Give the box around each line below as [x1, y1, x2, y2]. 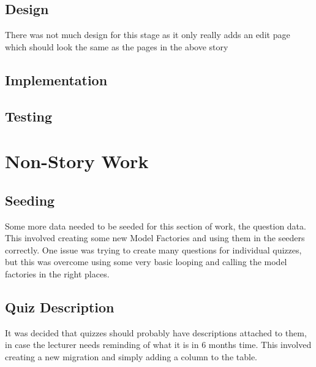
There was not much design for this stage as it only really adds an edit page [5, 28, 290, 41]
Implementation [5, 70, 108, 89]
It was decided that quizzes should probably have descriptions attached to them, [5, 326, 307, 339]
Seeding [5, 190, 55, 209]
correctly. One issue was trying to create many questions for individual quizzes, [5, 243, 302, 256]
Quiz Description [5, 297, 115, 316]
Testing [5, 106, 52, 125]
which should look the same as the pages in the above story [5, 40, 228, 53]
